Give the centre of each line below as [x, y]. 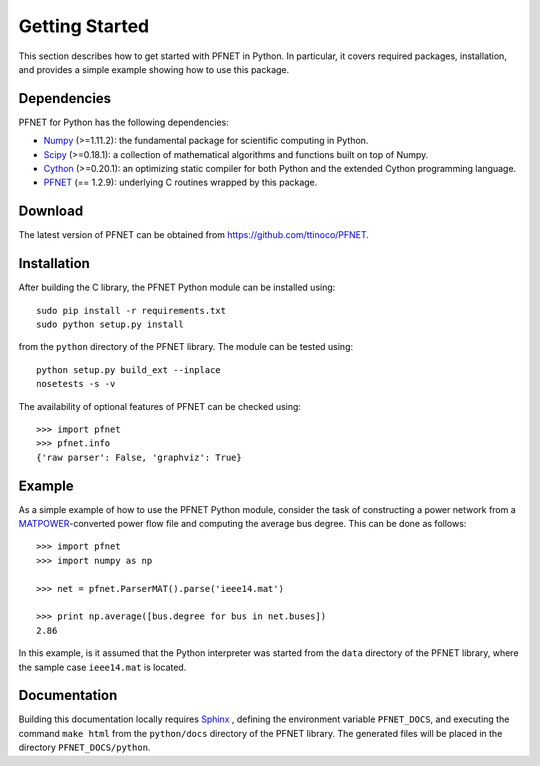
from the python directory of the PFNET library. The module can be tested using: [186, 347]
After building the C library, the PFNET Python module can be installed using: [177, 287]
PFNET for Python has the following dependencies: [123, 122]
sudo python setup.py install [110, 324]
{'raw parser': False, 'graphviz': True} [139, 457]
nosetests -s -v [76, 384]
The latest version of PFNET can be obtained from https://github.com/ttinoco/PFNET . [194, 235]
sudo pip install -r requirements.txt [131, 310]
